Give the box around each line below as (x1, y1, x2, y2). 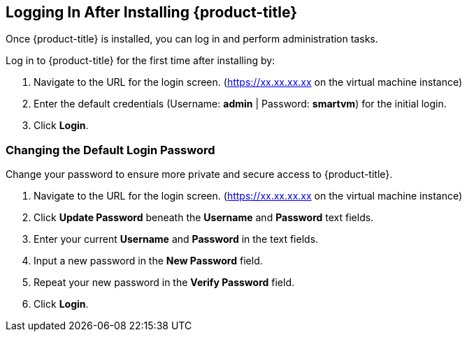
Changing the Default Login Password (6, 142, 215, 157)
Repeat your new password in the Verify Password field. (34, 276, 294, 289)
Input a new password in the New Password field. (34, 255, 263, 267)
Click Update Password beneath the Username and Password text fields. (34, 211, 374, 224)
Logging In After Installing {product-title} (6, 3, 297, 21)
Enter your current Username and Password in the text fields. (34, 233, 319, 246)
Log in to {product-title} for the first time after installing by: (6, 54, 275, 67)
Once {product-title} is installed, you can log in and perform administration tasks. (6, 33, 378, 45)
